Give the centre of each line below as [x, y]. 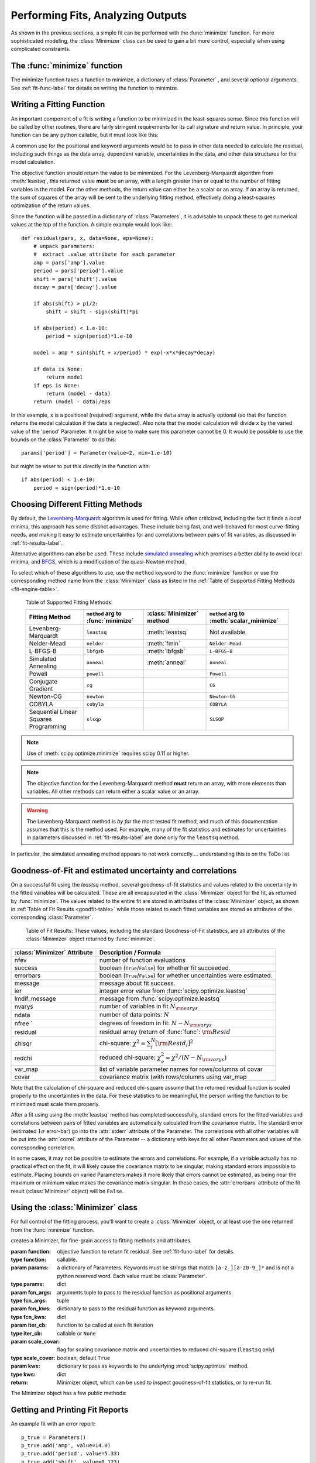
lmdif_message [35, 998]
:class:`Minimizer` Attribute [54, 952]
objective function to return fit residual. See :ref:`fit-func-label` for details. [146, 1251]
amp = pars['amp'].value [69, 262]
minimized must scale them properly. [55, 1104]
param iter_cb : [29, 1325]
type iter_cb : [27, 1333]
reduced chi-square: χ [130, 1057]
